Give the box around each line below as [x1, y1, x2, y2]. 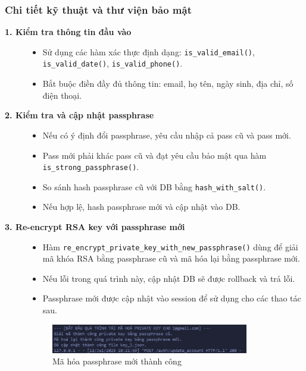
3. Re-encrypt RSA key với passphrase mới [5, 221, 185, 232]
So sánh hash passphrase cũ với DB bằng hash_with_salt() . [42, 180, 266, 193]
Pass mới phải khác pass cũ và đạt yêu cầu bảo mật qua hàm [42, 149, 267, 161]
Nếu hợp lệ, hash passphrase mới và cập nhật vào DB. [42, 200, 241, 213]
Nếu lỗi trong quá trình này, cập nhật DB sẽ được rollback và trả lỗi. [42, 272, 295, 284]
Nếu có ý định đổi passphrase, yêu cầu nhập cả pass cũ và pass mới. [42, 128, 291, 141]
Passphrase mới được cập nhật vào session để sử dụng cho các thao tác [42, 292, 301, 304]
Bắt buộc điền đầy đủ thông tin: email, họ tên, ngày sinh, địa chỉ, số [42, 77, 293, 90]
